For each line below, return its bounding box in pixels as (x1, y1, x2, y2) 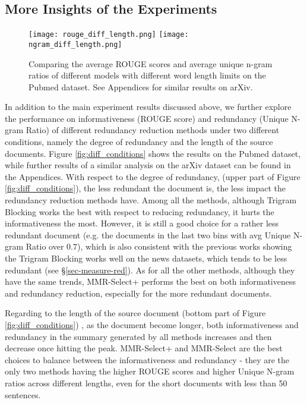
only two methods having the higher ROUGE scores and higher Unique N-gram (5, 365, 295, 377)
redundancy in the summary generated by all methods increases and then (5, 330, 272, 342)
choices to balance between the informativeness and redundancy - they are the (5, 353, 290, 366)
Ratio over (26, 240, 64, 253)
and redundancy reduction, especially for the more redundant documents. (5, 286, 272, 299)
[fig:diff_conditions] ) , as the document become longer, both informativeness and (5, 318, 299, 330)
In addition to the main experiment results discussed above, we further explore (5, 100, 292, 113)
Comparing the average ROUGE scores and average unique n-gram (29, 57, 273, 70)
